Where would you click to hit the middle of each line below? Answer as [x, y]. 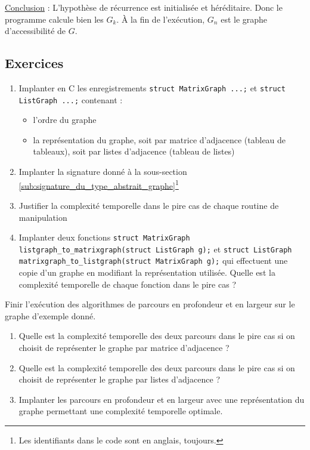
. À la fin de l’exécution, [161, 19]
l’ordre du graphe [65, 120]
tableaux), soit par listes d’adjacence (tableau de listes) [134, 151]
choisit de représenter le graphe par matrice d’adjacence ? [124, 348]
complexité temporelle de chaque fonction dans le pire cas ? [127, 284]
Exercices [34, 63]
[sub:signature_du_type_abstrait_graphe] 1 [99, 184]
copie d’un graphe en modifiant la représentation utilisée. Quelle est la [147, 272]
